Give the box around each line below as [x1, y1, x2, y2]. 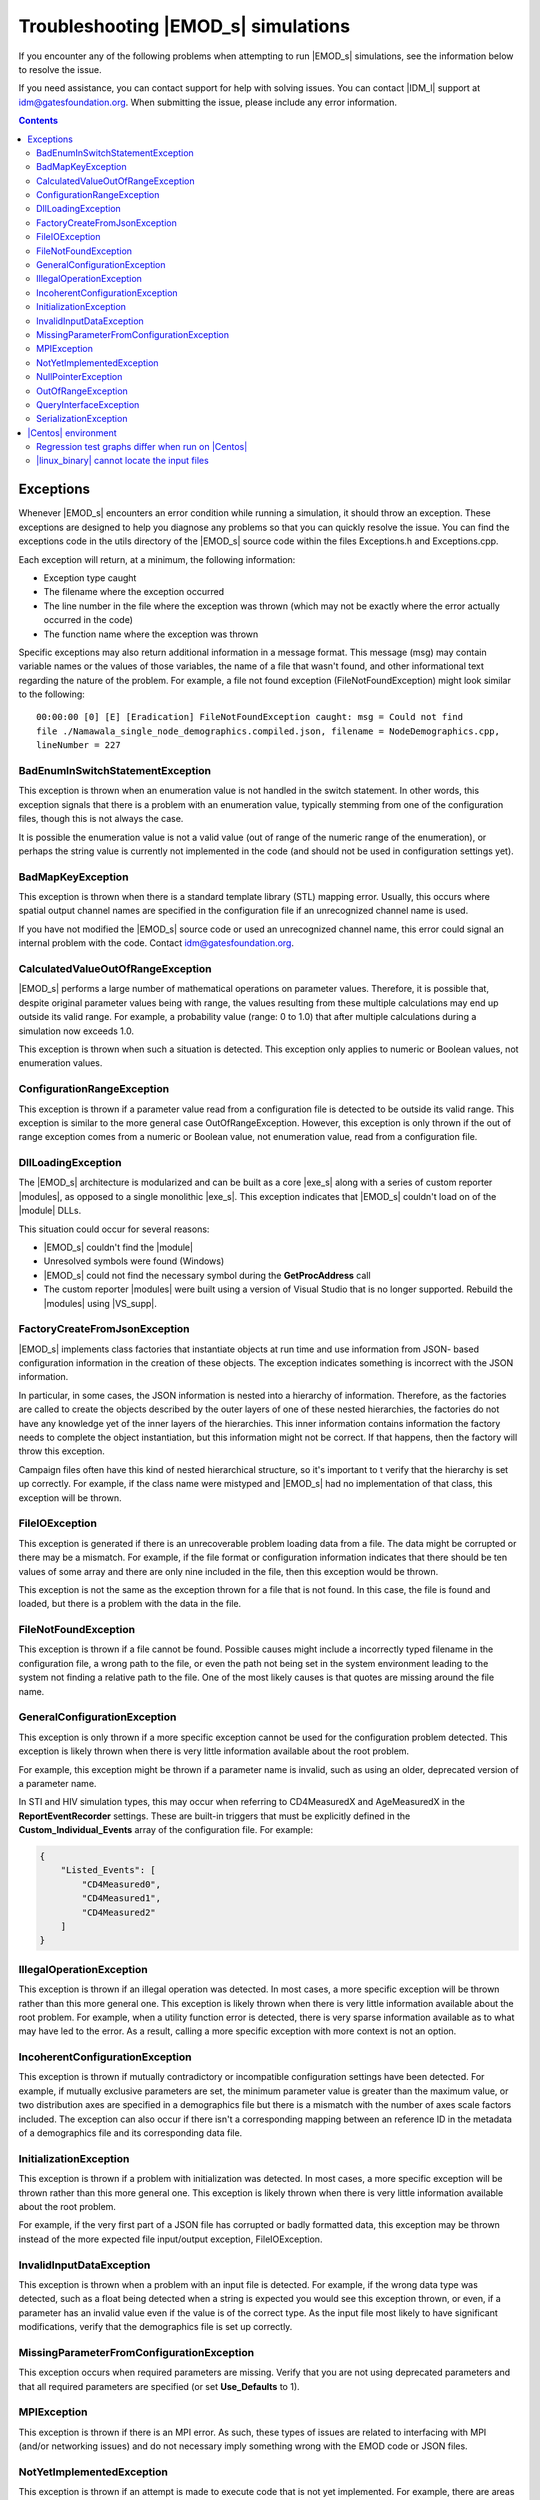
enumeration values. [18, 1057, 103, 1069]
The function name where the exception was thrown [43, 628, 259, 640]
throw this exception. [18, 1445, 105, 1457]
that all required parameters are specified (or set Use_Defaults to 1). [18, 2380, 300, 2392]
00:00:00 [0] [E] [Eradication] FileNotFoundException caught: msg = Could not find [36, 711, 464, 723]
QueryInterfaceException [36, 398, 140, 410]
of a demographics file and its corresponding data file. [18, 2127, 243, 2139]
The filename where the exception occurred [43, 586, 225, 598]
